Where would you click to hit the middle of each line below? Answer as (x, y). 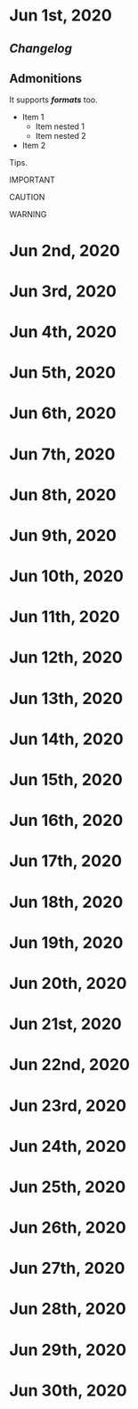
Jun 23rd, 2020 (68, 1105)
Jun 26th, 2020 (68, 1228)
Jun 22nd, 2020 (70, 1065)
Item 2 (34, 146)
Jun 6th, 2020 (63, 413)
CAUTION (27, 198)
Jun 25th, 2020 (68, 1187)
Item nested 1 (60, 126)
